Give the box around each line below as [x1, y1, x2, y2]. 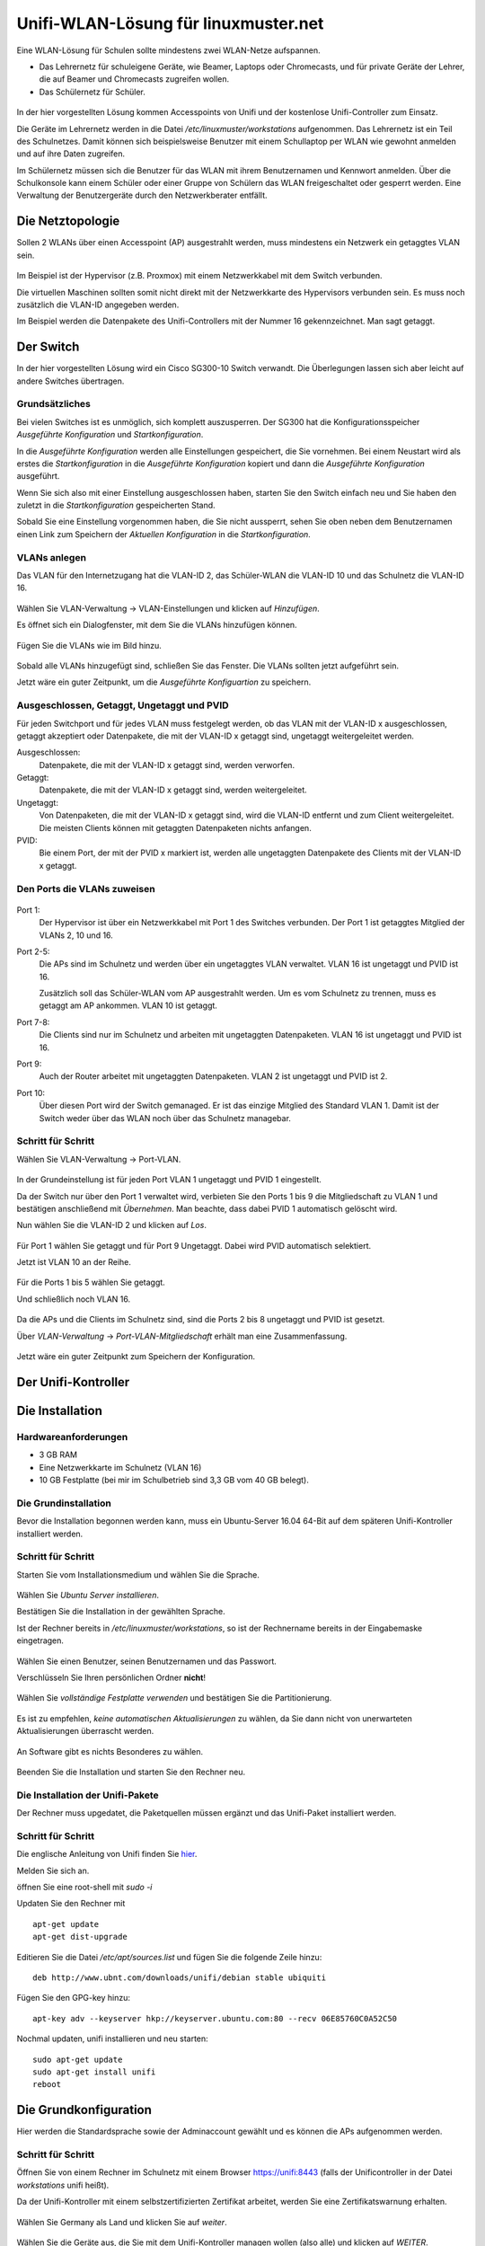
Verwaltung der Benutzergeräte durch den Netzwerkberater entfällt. [16, 190, 268, 201]
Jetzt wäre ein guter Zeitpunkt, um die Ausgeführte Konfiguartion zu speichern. [16, 676, 312, 687]
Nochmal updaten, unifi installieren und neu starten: [16, 2033, 208, 2044]
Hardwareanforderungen [16, 1430, 128, 1443]
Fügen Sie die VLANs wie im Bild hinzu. [16, 640, 162, 650]
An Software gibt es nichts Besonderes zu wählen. [16, 1746, 204, 1756]
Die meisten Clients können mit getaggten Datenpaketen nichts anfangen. [39, 822, 312, 833]
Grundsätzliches [16, 398, 92, 411]
